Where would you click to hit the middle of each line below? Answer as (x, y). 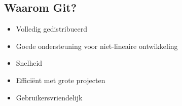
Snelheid (29, 63)
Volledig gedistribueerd (51, 29)
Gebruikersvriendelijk (49, 97)
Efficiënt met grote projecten (61, 80)
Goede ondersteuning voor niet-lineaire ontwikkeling (97, 46)
